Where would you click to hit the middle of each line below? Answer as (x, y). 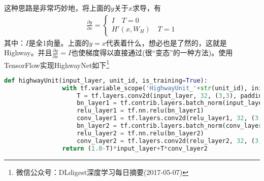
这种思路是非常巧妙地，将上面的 (57, 8)
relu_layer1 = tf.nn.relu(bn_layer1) (140, 111)
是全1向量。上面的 (59, 42)
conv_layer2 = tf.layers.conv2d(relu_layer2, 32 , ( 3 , (170, 141)
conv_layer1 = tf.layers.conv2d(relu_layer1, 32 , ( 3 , (170, 118)
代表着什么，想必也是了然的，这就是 (166, 42)
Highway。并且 (28, 52)
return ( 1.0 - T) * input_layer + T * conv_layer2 (135, 148)
